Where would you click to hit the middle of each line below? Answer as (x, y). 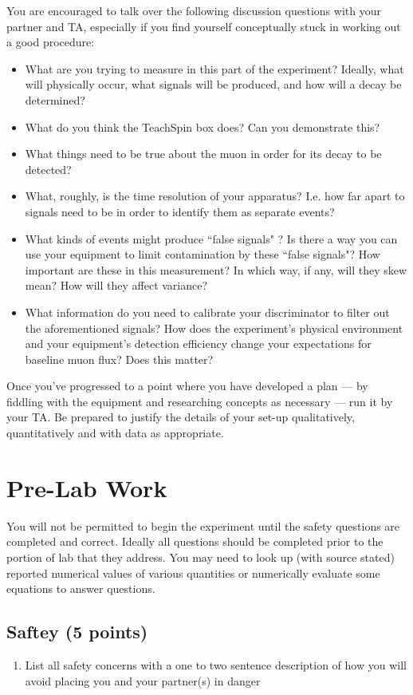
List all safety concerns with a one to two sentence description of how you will (216, 664)
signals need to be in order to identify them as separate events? (180, 211)
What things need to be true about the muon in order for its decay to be (203, 154)
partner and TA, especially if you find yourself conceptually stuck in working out (204, 26)
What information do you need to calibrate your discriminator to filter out (207, 312)
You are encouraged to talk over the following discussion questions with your (194, 10)
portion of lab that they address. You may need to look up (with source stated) (201, 557)
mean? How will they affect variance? (116, 285)
